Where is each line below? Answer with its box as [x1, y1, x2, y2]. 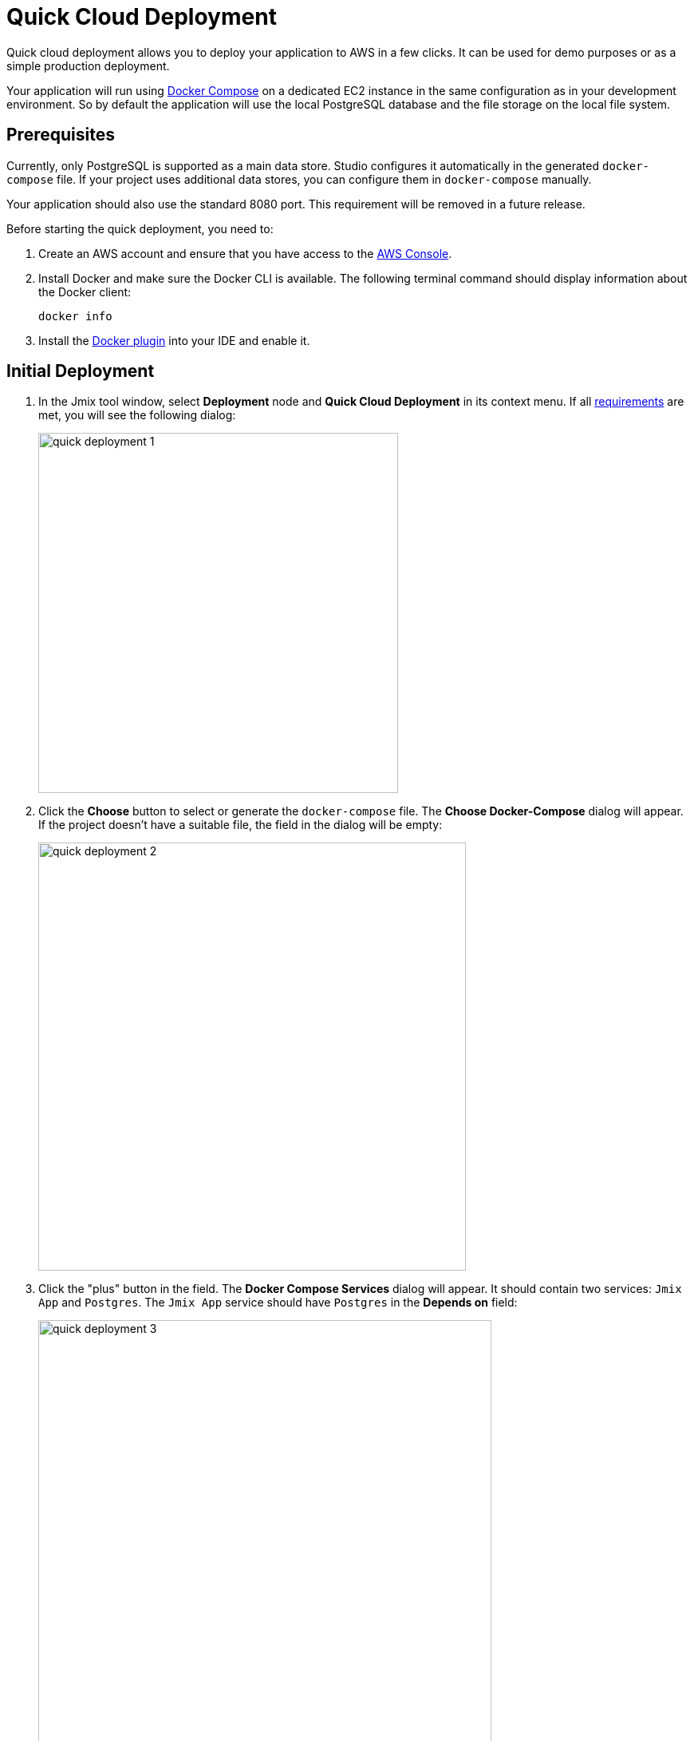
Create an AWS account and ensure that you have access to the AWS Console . [38, 246, 452, 260]
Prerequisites [6, 125, 115, 145]
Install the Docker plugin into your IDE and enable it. [38, 333, 310, 347]
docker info [38, 309, 112, 323]
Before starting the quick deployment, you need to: [6, 221, 274, 236]
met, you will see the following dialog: [38, 408, 236, 422]
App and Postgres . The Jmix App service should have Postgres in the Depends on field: [38, 1295, 518, 1310]
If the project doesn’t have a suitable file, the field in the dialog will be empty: [38, 818, 443, 832]
